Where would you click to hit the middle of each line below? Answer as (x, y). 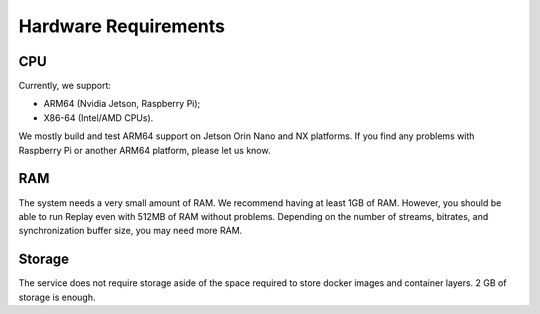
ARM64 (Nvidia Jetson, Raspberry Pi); (122, 104)
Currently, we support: (65, 86)
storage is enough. (57, 297)
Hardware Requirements (121, 26)
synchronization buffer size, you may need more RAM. (130, 231)
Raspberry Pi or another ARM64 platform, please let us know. (144, 150)
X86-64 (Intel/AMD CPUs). (98, 117)
